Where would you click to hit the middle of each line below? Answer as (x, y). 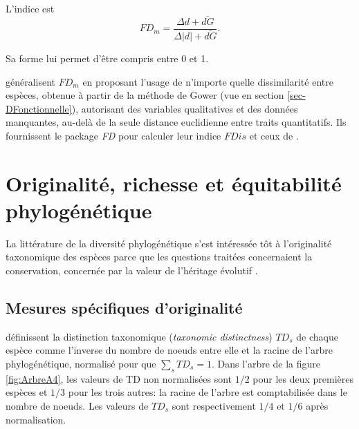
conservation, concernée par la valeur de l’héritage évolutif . (132, 270)
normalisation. (36, 419)
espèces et (27, 392)
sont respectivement (214, 405)
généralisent (31, 81)
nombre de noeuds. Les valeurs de (77, 405)
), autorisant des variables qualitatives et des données (185, 108)
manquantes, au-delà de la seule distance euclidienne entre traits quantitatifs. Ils (176, 122)
